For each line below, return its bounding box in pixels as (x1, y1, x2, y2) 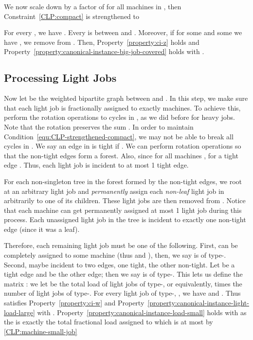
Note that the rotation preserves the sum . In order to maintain (4, 121, 194, 132)
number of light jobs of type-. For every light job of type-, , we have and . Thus (4, 288, 241, 298)
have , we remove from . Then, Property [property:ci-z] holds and (4, 37, 199, 47)
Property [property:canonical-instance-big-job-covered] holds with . (4, 46, 204, 57)
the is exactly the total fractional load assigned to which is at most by (4, 317, 213, 327)
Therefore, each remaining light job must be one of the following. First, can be (4, 240, 238, 250)
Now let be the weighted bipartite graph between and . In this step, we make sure (4, 93, 248, 103)
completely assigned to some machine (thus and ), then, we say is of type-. (4, 250, 226, 260)
